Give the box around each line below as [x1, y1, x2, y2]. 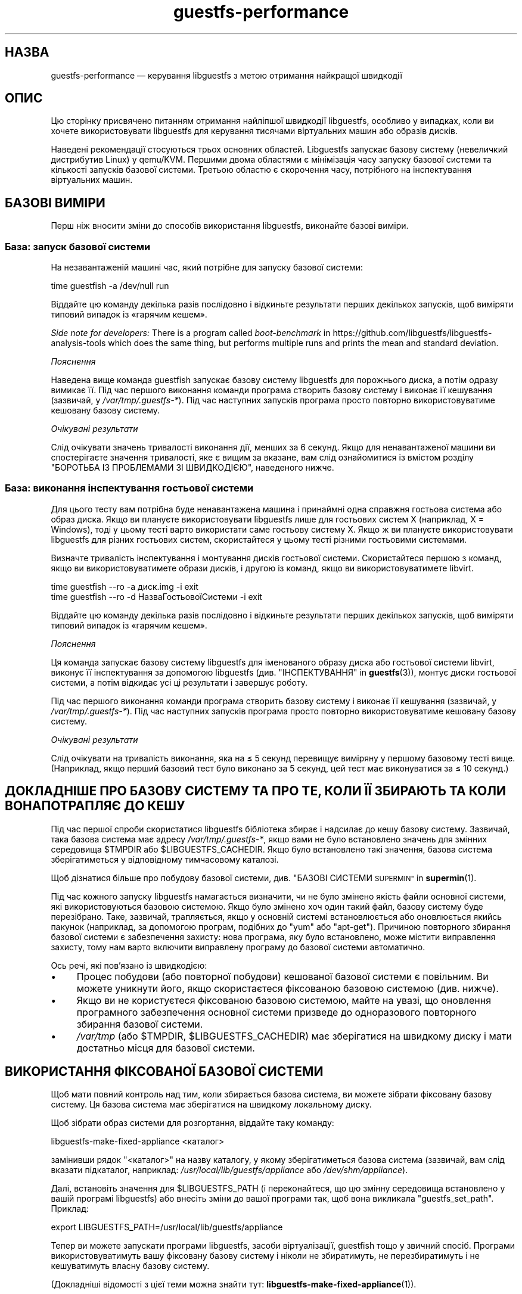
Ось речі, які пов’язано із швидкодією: [51, 960, 207, 970]
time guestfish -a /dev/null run [51, 281, 169, 291]
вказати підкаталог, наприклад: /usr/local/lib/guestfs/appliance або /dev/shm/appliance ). [51, 1165, 408, 1175]
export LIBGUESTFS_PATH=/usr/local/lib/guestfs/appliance [51, 1222, 283, 1233]
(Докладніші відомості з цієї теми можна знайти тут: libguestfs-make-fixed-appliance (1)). [51, 1279, 417, 1290]
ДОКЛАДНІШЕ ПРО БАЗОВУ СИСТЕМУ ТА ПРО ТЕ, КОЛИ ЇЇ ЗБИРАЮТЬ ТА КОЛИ [5, 783, 506, 799]
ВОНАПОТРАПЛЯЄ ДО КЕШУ [5, 798, 185, 814]
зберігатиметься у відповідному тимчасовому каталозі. [51, 854, 279, 864]
